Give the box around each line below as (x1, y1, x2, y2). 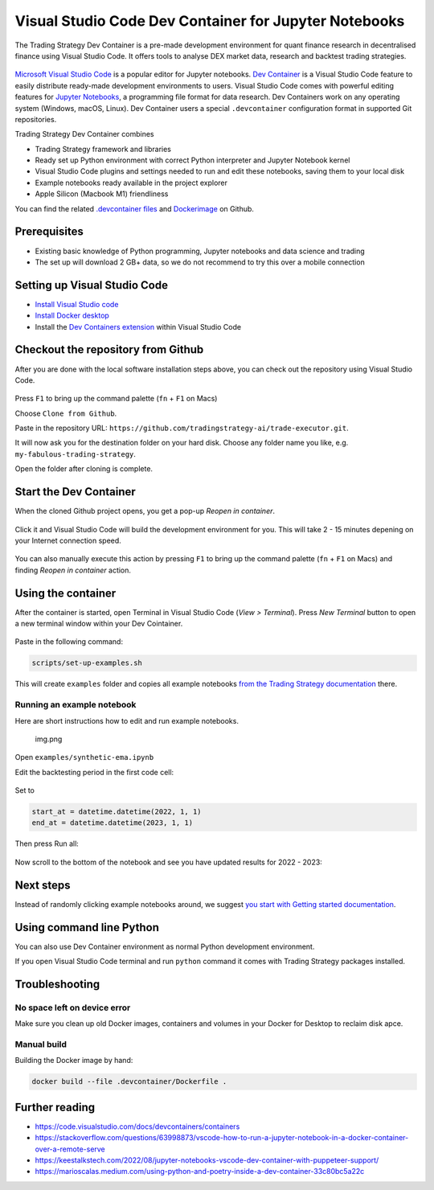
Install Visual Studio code (35, 299, 119, 309)
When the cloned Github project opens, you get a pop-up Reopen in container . (14, 507, 276, 516)
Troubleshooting (14, 977, 100, 991)
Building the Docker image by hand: (14, 1056, 133, 1065)
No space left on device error (14, 1002, 131, 1013)
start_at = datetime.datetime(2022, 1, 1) (31, 807, 202, 816)
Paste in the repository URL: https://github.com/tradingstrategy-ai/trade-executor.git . (14, 423, 349, 433)
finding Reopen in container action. (14, 565, 132, 575)
